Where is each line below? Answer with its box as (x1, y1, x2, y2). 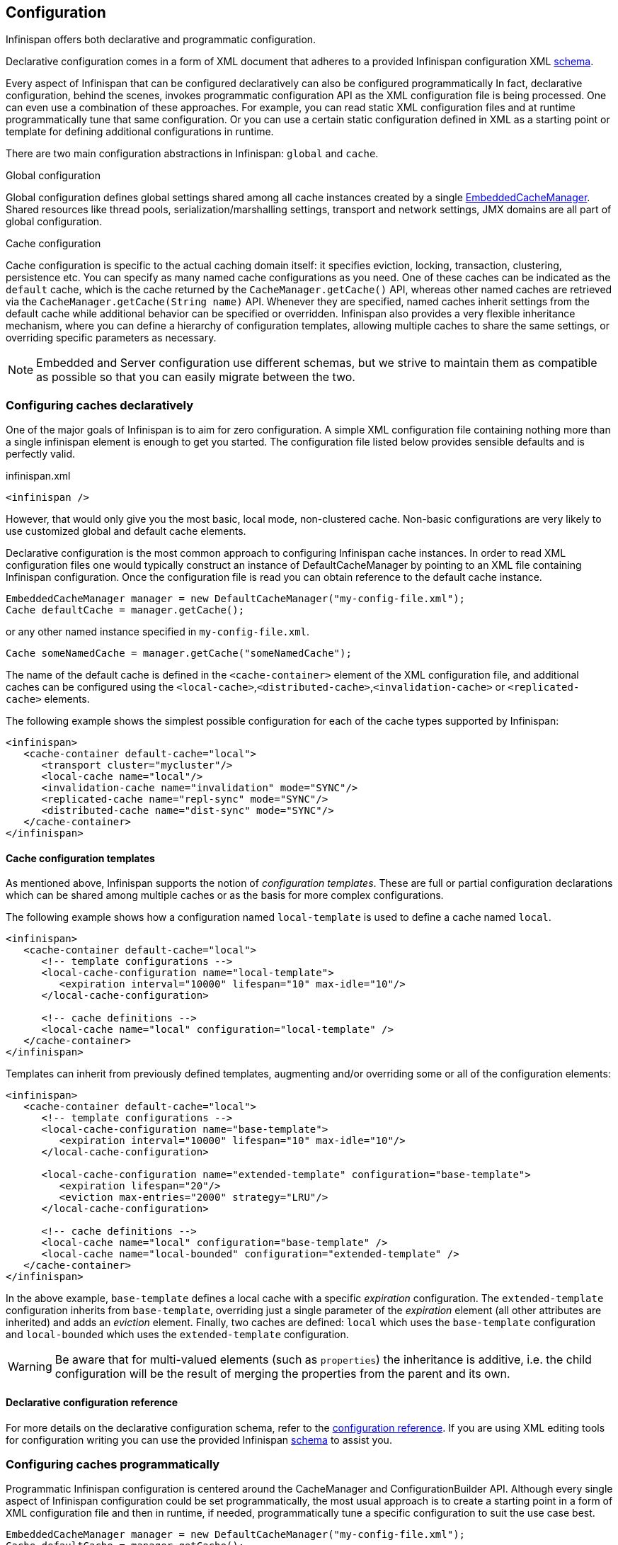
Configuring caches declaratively (6, 397, 194, 412)
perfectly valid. (6, 448, 76, 460)
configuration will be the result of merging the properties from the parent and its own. (55, 1366, 510, 1381)
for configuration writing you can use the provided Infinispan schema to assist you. (6, 1433, 392, 1446)
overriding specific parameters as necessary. (6, 332, 217, 344)
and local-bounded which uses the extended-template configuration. (6, 1328, 349, 1341)
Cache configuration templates (6, 851, 155, 864)
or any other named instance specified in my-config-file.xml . (6, 626, 310, 638)
